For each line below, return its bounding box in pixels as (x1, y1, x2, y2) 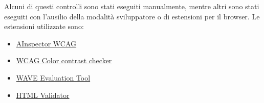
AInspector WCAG (16, 38, 77, 48)
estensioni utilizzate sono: (4, 21, 84, 32)
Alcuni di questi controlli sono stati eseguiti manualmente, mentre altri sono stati (4, 1, 259, 11)
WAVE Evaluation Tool (16, 72, 91, 83)
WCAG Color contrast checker (16, 55, 112, 66)
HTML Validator (16, 89, 70, 100)
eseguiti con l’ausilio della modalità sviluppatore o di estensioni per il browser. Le (4, 11, 260, 21)
